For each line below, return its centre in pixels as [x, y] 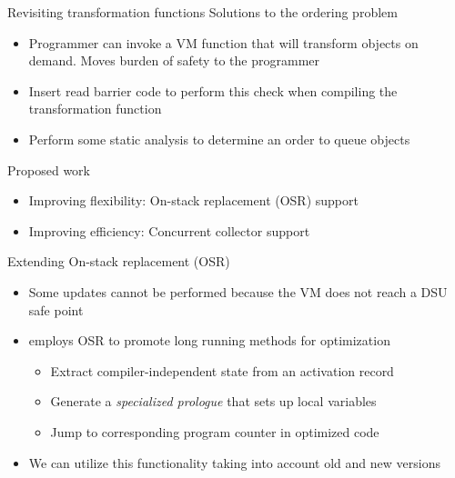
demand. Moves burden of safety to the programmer [174, 60]
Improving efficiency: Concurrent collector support [169, 230]
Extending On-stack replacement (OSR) [119, 261]
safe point [56, 309]
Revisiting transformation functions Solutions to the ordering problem [202, 12]
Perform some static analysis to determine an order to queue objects [219, 139]
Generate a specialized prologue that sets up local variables [213, 401]
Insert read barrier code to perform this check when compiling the [213, 90]
